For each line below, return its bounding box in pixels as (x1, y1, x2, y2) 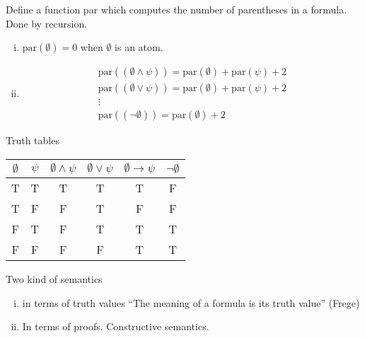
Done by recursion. (6, 16, 88, 30)
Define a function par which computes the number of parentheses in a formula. (6, 2, 347, 16)
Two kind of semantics (6, 271, 103, 286)
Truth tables (6, 133, 59, 148)
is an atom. (115, 40, 163, 54)
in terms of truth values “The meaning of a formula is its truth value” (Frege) (22, 295, 360, 310)
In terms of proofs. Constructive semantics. (22, 319, 209, 334)
